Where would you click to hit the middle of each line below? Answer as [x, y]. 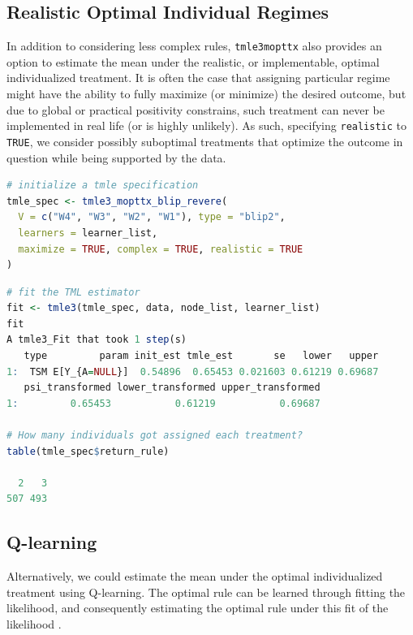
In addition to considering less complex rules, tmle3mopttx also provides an [194, 46]
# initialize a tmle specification [103, 186]
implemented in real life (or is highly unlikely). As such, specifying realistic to [207, 125]
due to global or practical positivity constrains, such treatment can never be [196, 109]
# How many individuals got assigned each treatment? [155, 436]
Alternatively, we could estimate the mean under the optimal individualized [195, 576]
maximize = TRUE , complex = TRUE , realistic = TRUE [161, 249]
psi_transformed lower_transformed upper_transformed [172, 388]
